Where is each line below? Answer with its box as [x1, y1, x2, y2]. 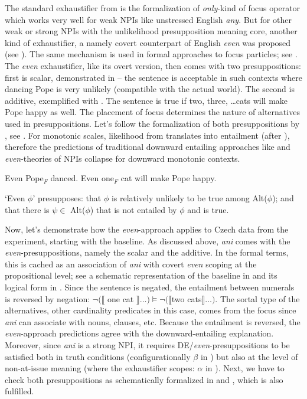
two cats [171, 292, 202, 305]
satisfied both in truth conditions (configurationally [5, 350, 191, 362]
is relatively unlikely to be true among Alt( [111, 191, 267, 204]
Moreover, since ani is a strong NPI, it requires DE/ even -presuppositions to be [5, 339, 290, 351]
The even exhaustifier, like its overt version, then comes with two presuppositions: [5, 59, 301, 71]
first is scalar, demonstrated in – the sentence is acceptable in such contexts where [5, 71, 302, 83]
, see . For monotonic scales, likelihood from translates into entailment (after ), [5, 129, 290, 141]
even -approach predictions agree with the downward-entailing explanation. [5, 327, 274, 339]
